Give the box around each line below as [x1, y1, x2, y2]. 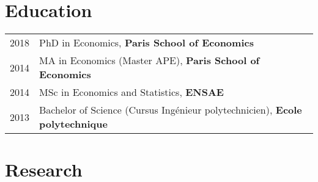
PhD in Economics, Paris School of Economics [39, 35, 254, 50]
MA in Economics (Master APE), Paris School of [39, 53, 260, 68]
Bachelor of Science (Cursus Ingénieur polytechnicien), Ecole [39, 103, 302, 117]
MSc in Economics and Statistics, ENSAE [39, 85, 224, 100]
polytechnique [39, 117, 108, 131]
